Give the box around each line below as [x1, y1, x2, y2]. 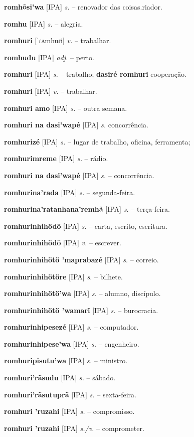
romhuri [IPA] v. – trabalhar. [4, 85, 97, 96]
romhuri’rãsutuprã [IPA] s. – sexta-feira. [4, 389, 136, 399]
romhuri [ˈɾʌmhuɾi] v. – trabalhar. [4, 35, 111, 46]
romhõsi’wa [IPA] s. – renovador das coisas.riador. [4, 2, 162, 12]
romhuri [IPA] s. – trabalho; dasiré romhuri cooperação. [4, 69, 186, 79]
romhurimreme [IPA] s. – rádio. [4, 153, 108, 164]
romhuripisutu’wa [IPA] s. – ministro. [4, 355, 128, 366]
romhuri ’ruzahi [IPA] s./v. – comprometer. [4, 422, 144, 433]
